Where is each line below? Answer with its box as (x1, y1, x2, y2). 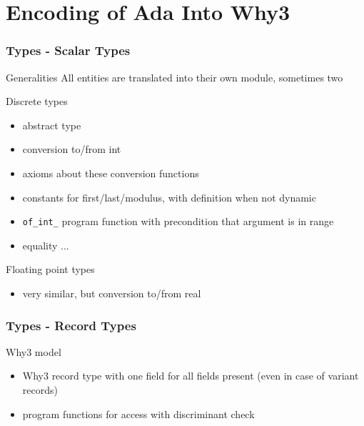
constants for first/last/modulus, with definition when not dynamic (22, 189, 316, 204)
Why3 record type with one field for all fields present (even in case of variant (22, 368, 359, 383)
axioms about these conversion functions (22, 165, 199, 180)
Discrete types (6, 94, 68, 109)
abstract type (22, 117, 81, 132)
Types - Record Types (6, 316, 136, 334)
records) (22, 382, 58, 397)
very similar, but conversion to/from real (22, 286, 201, 300)
